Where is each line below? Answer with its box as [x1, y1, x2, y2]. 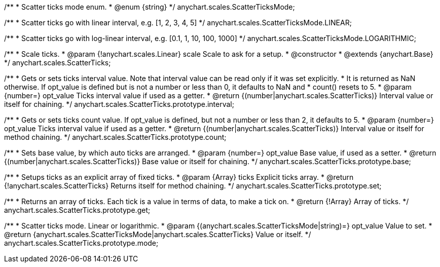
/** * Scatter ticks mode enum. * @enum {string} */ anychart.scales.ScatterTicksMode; [4, 3, 295, 11]
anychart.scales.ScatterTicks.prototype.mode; [4, 239, 159, 247]
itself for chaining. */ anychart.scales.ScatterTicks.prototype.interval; [4, 100, 234, 108]
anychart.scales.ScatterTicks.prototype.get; [4, 206, 151, 214]
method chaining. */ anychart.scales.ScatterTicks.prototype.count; [4, 133, 227, 141]
